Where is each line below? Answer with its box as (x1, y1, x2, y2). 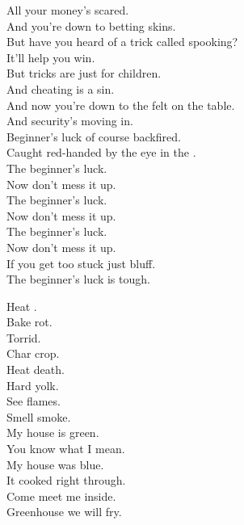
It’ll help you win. (6, 48, 95, 65)
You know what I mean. (6, 440, 125, 457)
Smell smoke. (6, 408, 71, 425)
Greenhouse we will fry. (6, 503, 122, 520)
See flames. (6, 393, 61, 409)
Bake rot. (6, 313, 53, 330)
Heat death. (6, 361, 65, 378)
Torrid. (6, 329, 41, 346)
